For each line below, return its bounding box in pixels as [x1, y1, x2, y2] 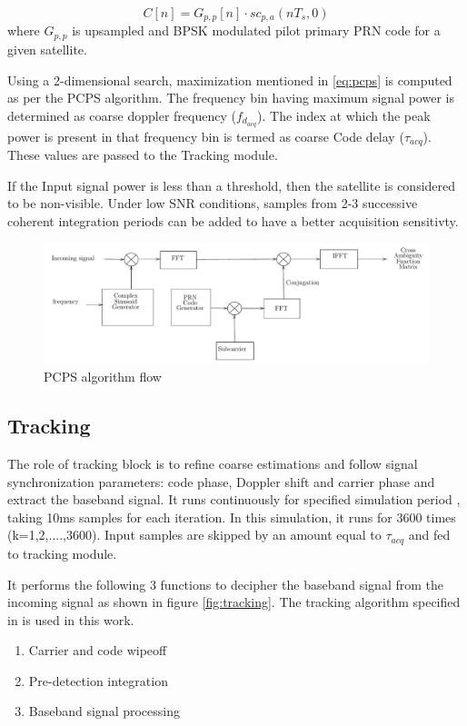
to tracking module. [7, 543, 117, 562]
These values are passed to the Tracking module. [7, 145, 278, 164]
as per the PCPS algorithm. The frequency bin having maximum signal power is [7, 88, 454, 107]
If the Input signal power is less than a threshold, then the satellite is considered [7, 175, 456, 194]
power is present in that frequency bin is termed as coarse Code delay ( [7, 126, 404, 145]
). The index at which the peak [257, 105, 431, 124]
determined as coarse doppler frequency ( [7, 105, 236, 124]
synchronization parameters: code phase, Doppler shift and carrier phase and [7, 472, 435, 491]
